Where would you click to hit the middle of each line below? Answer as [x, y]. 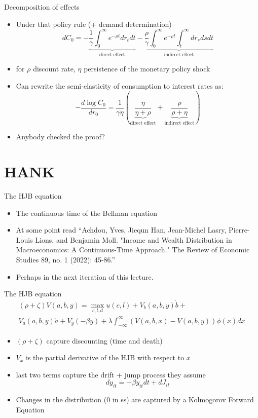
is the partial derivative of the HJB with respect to [105, 357]
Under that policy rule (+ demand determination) [94, 24]
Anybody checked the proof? [60, 137]
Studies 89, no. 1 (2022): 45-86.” [66, 259]
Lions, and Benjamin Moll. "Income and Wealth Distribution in [134, 239]
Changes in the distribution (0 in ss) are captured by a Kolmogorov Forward [135, 400]
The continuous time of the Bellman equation [87, 213]
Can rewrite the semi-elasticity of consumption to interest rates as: [120, 85]
